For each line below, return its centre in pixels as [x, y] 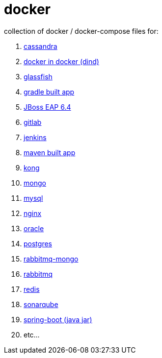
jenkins [35, 137]
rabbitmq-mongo [51, 259]
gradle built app [49, 92]
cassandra [40, 46]
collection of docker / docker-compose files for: [81, 31]
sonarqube [41, 304]
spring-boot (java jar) [58, 319]
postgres [38, 243]
